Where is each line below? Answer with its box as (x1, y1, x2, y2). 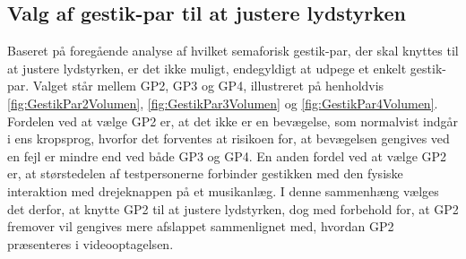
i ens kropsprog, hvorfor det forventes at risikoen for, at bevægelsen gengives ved (7, 129, 450, 148)
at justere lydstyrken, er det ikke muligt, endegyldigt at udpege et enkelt (7, 58, 407, 77)
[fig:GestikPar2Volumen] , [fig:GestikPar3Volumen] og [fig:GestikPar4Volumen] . (7, 93, 438, 112)
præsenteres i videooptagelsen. (7, 234, 174, 253)
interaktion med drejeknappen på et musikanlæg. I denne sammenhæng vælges (7, 181, 439, 200)
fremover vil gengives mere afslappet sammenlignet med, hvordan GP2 (7, 217, 394, 236)
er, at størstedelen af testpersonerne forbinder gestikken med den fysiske (7, 164, 403, 183)
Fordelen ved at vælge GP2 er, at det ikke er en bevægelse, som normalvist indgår (7, 111, 458, 130)
